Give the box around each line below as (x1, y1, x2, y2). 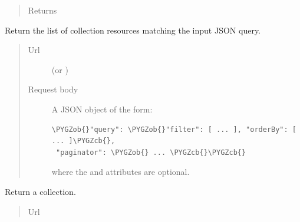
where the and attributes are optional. (51, 165, 190, 178)
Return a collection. (5, 185, 76, 197)
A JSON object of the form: (51, 102, 153, 115)
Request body (28, 83, 78, 95)
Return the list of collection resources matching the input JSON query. (5, 24, 261, 36)
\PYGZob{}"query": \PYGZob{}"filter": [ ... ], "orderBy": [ (51, 125, 297, 134)
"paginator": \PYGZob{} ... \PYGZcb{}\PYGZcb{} (55, 148, 246, 157)
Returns (28, 4, 57, 16)
